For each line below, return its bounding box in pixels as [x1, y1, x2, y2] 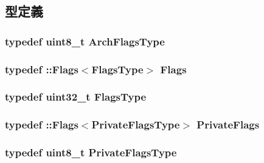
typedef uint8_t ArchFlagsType [5, 33, 165, 48]
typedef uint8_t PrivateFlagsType [5, 145, 177, 160]
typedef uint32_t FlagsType [5, 89, 147, 104]
